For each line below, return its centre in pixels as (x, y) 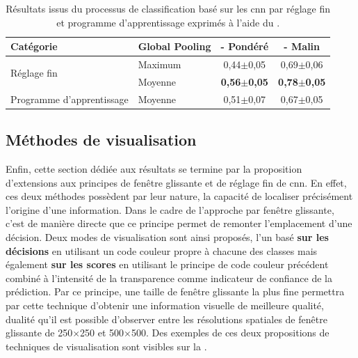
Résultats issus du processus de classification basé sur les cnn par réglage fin (168, 8)
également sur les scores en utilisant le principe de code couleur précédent (167, 264)
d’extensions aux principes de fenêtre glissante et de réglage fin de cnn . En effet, (176, 182)
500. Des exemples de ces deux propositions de (230, 333)
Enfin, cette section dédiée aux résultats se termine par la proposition (154, 169)
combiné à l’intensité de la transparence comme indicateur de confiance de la (169, 278)
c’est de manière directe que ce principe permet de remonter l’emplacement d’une (179, 223)
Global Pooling (174, 46)
